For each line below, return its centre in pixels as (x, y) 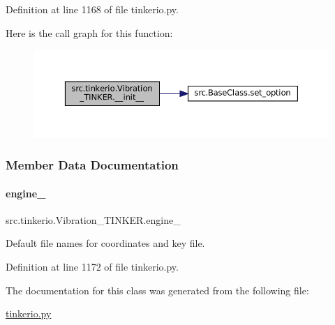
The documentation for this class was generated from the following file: (157, 290)
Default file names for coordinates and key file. (105, 243)
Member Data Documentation (92, 165)
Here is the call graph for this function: (89, 32)
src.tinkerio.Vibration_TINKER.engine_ (93, 219)
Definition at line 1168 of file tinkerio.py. (92, 9)
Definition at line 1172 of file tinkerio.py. (92, 267)
